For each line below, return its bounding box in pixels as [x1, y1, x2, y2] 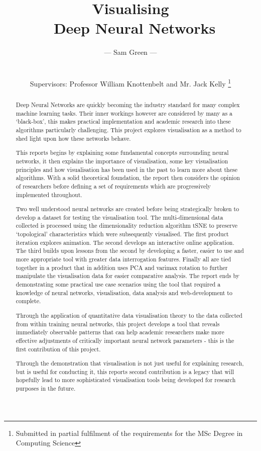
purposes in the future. [16, 384, 76, 393]
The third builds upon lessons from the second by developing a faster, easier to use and [16, 246, 244, 255]
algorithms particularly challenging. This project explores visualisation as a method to [16, 126, 241, 134]
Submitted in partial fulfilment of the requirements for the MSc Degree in [16, 427, 243, 438]
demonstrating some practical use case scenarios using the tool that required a [16, 280, 221, 289]
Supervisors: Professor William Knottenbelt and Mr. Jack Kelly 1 [30, 77, 231, 88]
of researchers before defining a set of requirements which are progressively [16, 182, 211, 190]
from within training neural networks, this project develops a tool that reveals [16, 319, 220, 328]
